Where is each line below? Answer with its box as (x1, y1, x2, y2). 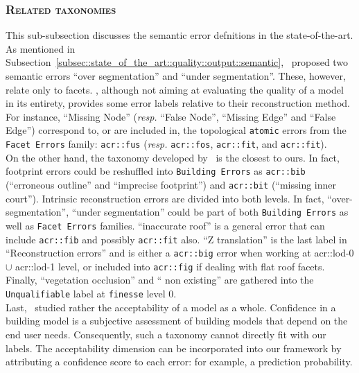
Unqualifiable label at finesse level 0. (6, 286, 177, 301)
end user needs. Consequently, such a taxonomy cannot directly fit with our (6, 327, 326, 341)
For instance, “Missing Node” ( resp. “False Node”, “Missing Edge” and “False (6, 109, 336, 123)
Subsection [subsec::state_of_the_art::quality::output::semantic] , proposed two (6, 55, 349, 69)
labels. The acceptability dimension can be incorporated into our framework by (6, 340, 342, 355)
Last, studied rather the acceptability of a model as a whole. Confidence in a (6, 300, 336, 314)
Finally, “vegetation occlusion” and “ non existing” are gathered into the (6, 272, 314, 287)
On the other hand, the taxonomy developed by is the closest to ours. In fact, (6, 150, 340, 164)
